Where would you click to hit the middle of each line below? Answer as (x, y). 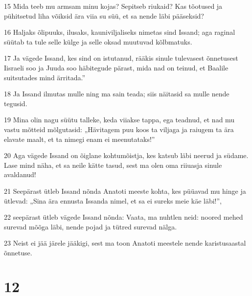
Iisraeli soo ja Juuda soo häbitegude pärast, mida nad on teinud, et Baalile (116, 67)
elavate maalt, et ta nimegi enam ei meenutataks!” (80, 139)
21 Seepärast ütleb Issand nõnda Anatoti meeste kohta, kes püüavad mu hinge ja (125, 191)
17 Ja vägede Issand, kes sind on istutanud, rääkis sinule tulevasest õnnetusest (121, 58)
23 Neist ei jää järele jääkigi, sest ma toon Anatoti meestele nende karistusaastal (125, 243)
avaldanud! (20, 174)
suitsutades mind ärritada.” (45, 77)
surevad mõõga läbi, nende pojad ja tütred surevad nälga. (91, 226)
